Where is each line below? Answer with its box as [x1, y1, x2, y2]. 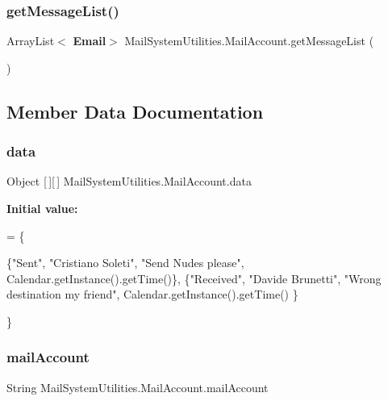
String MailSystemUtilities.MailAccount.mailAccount [6, 378, 269, 395]
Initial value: [6, 200, 78, 216]
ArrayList [6, 32, 55, 49]
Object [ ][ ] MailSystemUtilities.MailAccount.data [6, 173, 252, 190]
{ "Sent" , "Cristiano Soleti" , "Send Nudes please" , [6, 254, 244, 271]
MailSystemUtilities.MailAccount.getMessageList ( [124, 32, 374, 49]
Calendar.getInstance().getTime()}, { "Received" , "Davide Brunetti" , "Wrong [6, 269, 382, 286]
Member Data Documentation [6, 98, 264, 123]
